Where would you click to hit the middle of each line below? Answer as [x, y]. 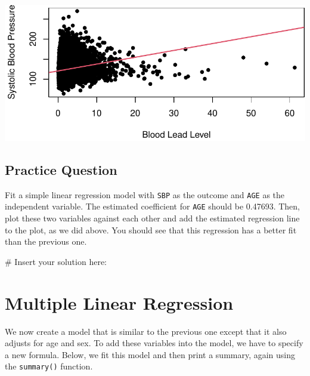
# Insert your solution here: [56, 261]
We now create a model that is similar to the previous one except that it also [146, 331]
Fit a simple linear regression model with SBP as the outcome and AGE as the [145, 194]
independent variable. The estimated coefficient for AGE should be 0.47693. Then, [152, 206]
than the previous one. [46, 241]
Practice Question [61, 169]
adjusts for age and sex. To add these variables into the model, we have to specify [154, 343]
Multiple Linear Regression [119, 302]
